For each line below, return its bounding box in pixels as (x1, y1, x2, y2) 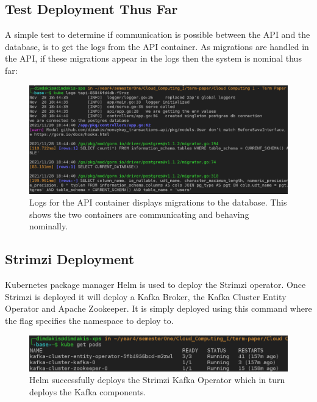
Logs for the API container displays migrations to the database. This (29, 196, 287, 209)
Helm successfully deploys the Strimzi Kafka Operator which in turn (29, 373, 285, 386)
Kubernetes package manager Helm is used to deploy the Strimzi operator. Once (5, 278, 306, 291)
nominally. (29, 220, 68, 232)
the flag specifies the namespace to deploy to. (5, 314, 174, 326)
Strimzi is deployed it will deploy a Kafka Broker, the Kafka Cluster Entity (5, 290, 287, 303)
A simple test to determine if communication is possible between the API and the (5, 28, 310, 41)
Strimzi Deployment (5, 249, 135, 268)
